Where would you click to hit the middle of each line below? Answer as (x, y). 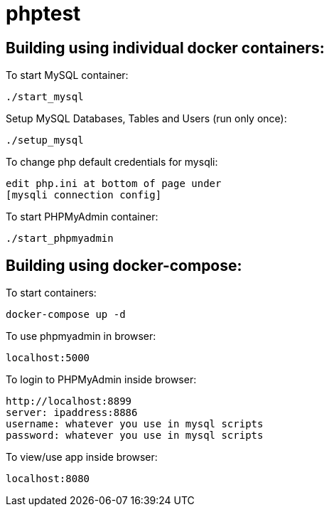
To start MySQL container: (67, 75)
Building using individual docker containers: (165, 48)
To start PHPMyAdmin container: (82, 217)
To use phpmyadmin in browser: (81, 336)
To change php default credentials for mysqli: (112, 162)
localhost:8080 (48, 479)
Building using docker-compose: (124, 265)
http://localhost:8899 (69, 401)
